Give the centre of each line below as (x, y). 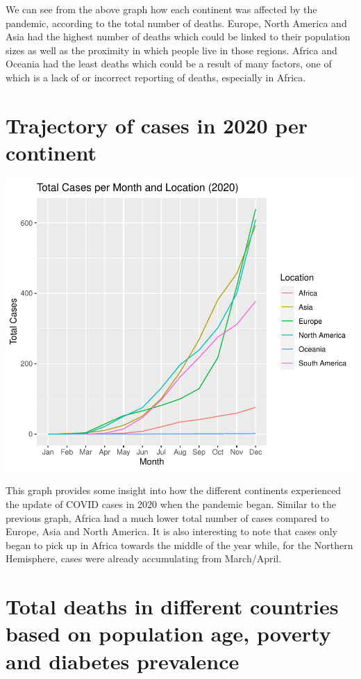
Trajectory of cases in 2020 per (157, 125)
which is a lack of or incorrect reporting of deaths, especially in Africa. (156, 77)
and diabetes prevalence (123, 661)
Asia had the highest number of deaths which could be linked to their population (178, 36)
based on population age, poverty (168, 633)
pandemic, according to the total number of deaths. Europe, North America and (176, 23)
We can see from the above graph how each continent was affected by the (161, 9)
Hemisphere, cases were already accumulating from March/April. (144, 558)
